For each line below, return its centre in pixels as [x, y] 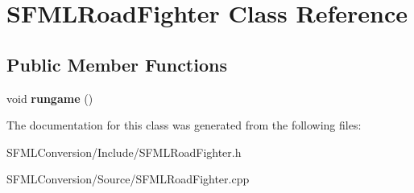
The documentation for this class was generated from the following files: [184, 125]
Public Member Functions [117, 64]
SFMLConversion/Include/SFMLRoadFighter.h [124, 152]
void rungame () [50, 98]
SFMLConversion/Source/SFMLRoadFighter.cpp [128, 179]
